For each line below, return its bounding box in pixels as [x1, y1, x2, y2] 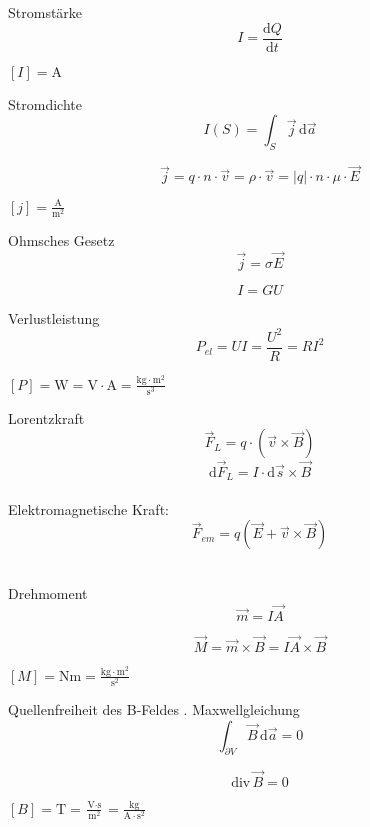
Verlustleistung [8, 307, 100, 328]
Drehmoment [8, 582, 88, 603]
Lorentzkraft [8, 407, 85, 428]
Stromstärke [8, 2, 83, 22]
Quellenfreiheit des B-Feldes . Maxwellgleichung [8, 698, 300, 719]
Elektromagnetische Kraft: [8, 498, 169, 519]
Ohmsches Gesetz [8, 229, 115, 250]
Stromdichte [8, 93, 82, 114]
